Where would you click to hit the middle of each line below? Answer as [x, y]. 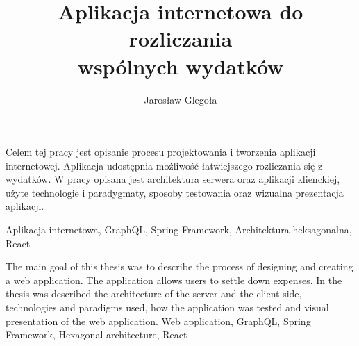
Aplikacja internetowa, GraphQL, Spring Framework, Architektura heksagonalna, [179, 230]
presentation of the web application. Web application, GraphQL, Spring [158, 321]
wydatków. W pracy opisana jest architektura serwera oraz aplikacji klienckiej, [173, 179]
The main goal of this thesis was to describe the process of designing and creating [179, 266]
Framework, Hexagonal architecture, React [97, 335]
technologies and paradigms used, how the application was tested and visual [167, 307]
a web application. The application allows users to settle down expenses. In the [174, 280]
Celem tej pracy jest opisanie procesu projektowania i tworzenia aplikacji [161, 152]
